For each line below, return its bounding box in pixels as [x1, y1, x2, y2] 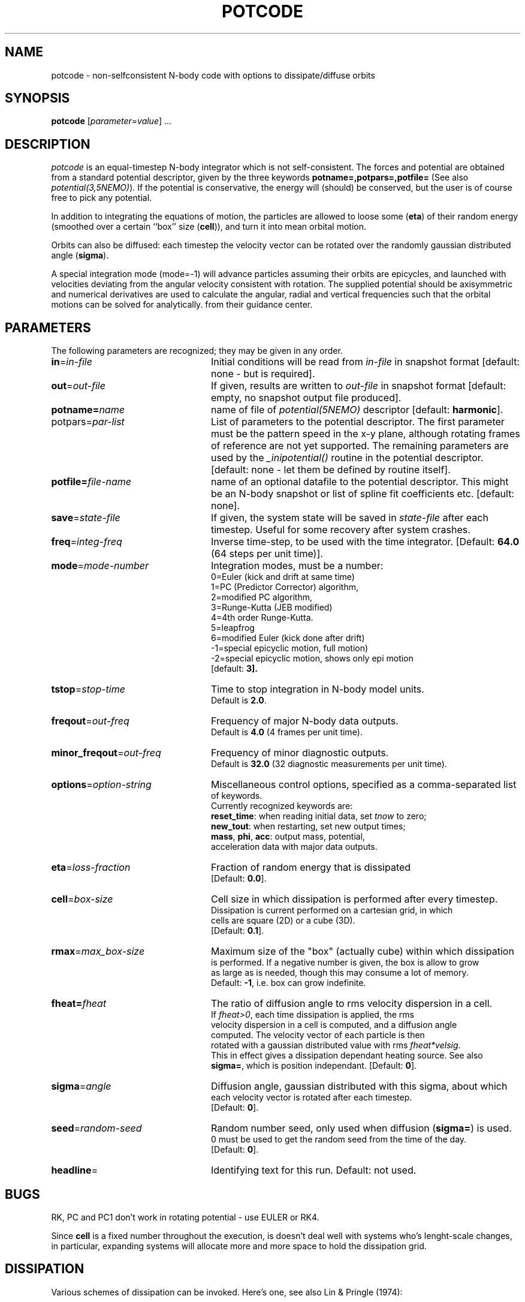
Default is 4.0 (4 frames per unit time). [211, 727, 363, 738]
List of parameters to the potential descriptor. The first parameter [210, 416, 505, 428]
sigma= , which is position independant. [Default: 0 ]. [211, 1060, 417, 1071]
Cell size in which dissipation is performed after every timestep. [210, 893, 498, 906]
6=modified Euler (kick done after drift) [211, 633, 365, 644]
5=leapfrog [211, 623, 255, 633]
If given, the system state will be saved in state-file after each [210, 512, 488, 524]
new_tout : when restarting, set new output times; [211, 821, 406, 832]
